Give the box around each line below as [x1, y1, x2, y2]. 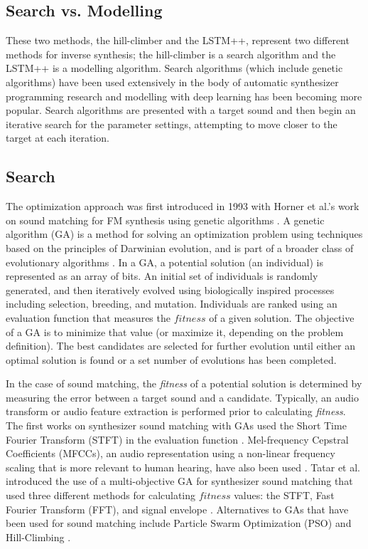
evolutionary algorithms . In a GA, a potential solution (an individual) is [6, 254, 323, 269]
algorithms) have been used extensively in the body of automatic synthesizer [6, 74, 339, 89]
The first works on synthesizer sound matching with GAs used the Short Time [6, 418, 347, 433]
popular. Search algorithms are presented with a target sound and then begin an [6, 103, 356, 117]
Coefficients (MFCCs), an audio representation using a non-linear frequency [6, 446, 335, 461]
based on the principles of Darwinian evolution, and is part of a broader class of [6, 240, 354, 255]
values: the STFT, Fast [234, 488, 335, 503]
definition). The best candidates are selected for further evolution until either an [6, 338, 356, 353]
